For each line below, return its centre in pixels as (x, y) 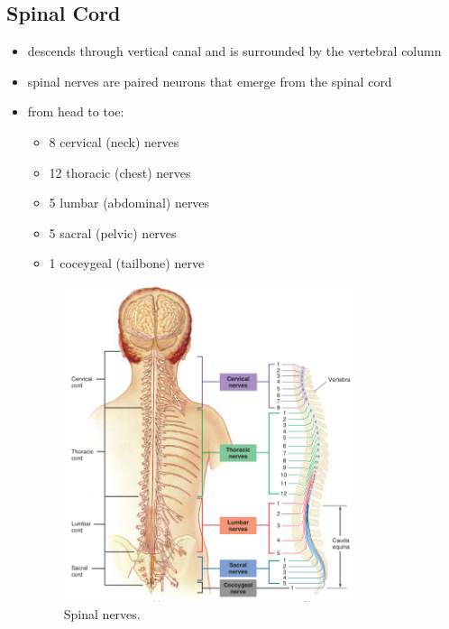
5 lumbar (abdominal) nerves (129, 203)
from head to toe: (76, 111)
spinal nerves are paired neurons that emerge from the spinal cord (210, 81)
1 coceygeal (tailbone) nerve (127, 263)
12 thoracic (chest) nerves (120, 172)
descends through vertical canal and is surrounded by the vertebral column (234, 51)
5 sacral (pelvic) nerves (113, 232)
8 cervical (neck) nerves (114, 141)
